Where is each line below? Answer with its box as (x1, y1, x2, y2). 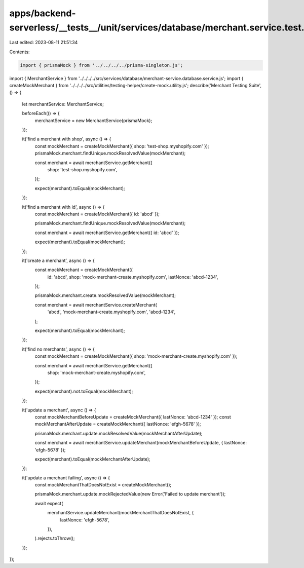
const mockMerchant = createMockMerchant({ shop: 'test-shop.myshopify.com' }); (34, 143, 209, 149)
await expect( (34, 500, 63, 506)
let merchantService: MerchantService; (22, 101, 104, 107)
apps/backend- (9, 8, 76, 19)
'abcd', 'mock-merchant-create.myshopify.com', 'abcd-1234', (47, 309, 176, 315)
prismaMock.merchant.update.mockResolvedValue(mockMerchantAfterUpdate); (34, 430, 203, 436)
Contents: (9, 49, 30, 55)
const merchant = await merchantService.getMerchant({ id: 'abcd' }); (34, 230, 179, 236)
